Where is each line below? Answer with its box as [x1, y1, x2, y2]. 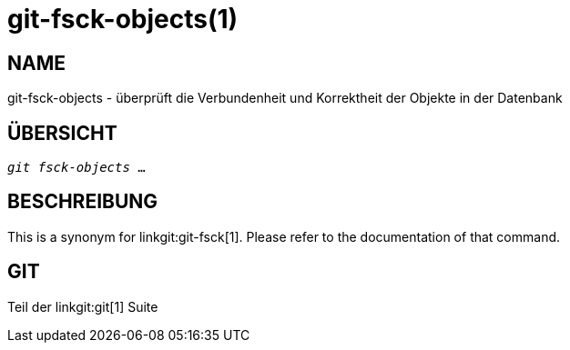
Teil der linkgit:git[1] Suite [7, 298, 158, 315]
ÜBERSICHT [7, 121, 117, 145]
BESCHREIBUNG [7, 190, 158, 214]
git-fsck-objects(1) [7, 4, 239, 35]
